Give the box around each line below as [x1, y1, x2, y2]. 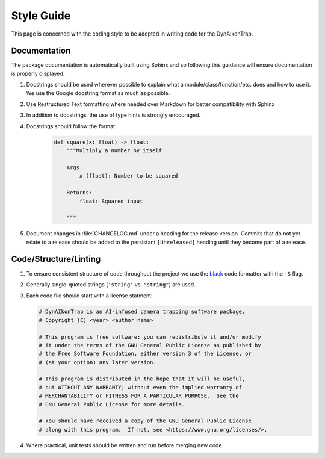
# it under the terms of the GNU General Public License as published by [39, 342, 261, 348]
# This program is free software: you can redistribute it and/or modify [39, 333, 261, 340]
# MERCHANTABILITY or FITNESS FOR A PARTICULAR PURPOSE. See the [39, 392, 239, 400]
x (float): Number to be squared [79, 172, 178, 179]
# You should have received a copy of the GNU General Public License [39, 418, 252, 424]
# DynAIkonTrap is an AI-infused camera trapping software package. [39, 308, 246, 315]
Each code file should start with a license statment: [26, 292, 153, 299]
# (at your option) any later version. [39, 359, 156, 365]
